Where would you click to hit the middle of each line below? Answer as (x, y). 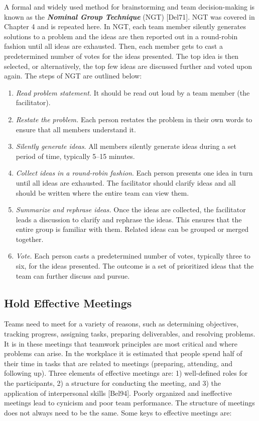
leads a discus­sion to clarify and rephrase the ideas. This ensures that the (129, 219)
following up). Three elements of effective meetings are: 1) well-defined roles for (126, 373)
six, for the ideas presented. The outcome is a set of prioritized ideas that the (135, 266)
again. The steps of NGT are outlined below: (73, 76)
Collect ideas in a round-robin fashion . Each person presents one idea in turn (134, 173)
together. (30, 239)
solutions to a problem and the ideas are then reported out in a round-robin (121, 36)
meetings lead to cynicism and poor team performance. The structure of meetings (129, 403)
